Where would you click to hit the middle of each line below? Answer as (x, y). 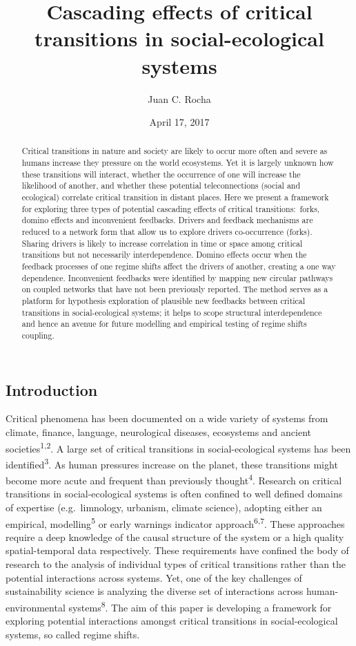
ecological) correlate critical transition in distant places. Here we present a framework (175, 197)
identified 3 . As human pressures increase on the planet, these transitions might (172, 463)
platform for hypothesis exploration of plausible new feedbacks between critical (164, 301)
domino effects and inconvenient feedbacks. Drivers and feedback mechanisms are (167, 220)
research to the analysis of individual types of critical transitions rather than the (176, 564)
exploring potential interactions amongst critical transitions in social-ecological (172, 621)
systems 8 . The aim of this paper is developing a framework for (200, 606)
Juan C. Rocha (179, 98)
